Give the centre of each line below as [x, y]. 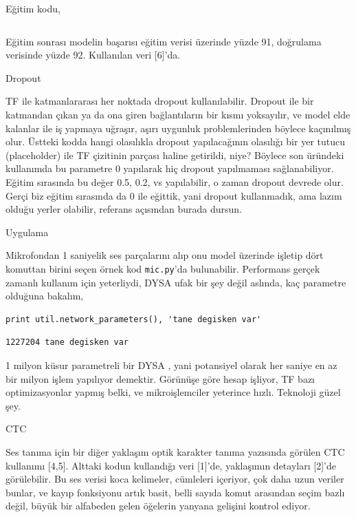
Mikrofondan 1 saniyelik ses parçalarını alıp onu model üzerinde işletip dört [165, 255]
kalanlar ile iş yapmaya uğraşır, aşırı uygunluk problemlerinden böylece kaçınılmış [178, 128]
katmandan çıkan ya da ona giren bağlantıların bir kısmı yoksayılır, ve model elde [178, 114]
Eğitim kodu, [33, 8]
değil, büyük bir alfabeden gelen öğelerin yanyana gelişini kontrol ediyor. [158, 506]
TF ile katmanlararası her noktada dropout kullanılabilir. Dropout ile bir [160, 101]
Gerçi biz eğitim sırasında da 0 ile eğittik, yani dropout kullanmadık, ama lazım [174, 195]
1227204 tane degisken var [67, 342]
